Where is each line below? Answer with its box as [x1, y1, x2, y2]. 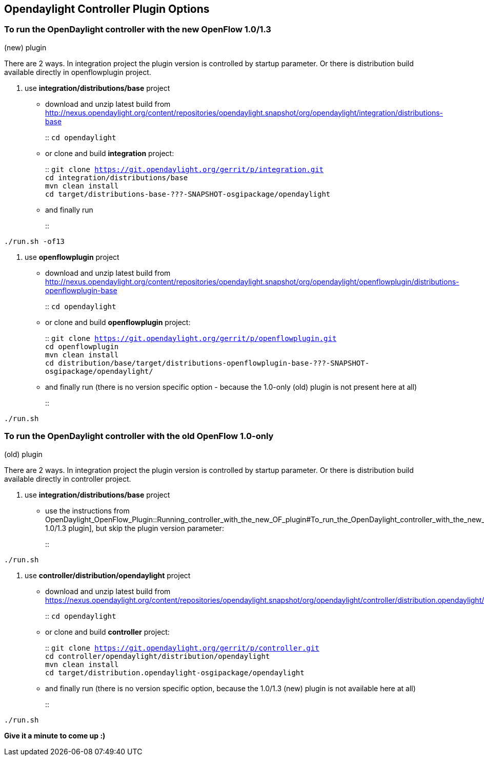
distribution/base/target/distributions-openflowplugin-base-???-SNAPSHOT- [58, 358, 370, 367]
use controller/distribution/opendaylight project [25, 571, 191, 580]
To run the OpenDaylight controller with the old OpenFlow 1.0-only [4, 431, 274, 442]
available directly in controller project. [4, 474, 131, 483]
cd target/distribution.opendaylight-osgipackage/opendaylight [45, 668, 305, 677]
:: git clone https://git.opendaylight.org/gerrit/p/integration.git [45, 164, 324, 174]
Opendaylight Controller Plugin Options [4, 3, 210, 15]
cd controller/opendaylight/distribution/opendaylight [45, 652, 270, 660]
